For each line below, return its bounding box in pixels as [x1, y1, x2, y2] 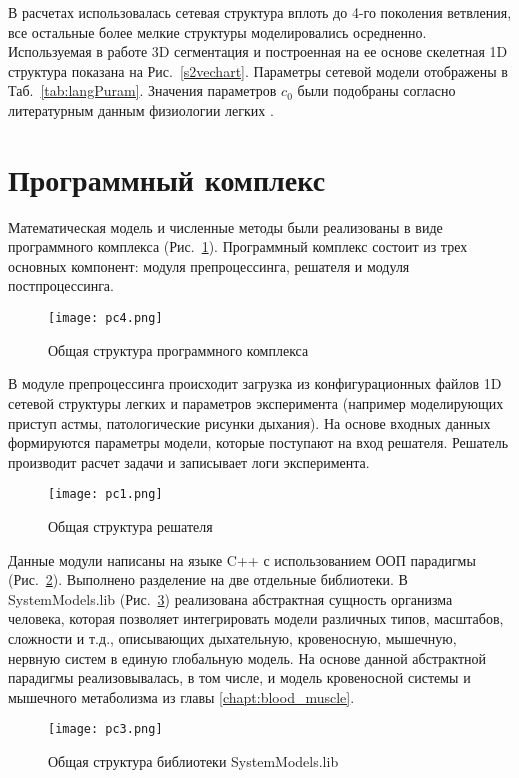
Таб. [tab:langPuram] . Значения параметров [8, 80, 277, 101]
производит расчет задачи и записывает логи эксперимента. [8, 451, 370, 472]
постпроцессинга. [8, 275, 114, 296]
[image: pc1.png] [48, 487, 163, 502]
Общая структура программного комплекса [48, 339, 309, 360]
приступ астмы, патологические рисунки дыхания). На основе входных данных [8, 412, 491, 433]
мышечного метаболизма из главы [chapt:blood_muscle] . [8, 686, 355, 707]
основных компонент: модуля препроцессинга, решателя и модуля [8, 255, 410, 276]
